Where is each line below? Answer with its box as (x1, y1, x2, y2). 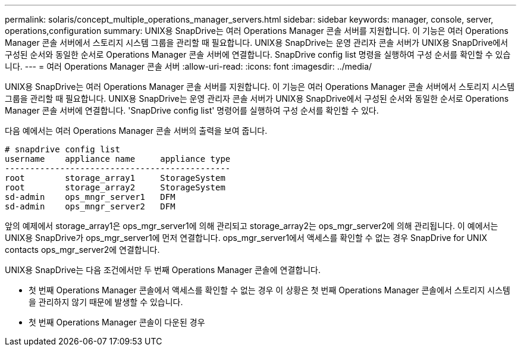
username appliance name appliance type (5, 154, 231, 164)
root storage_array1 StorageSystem (5, 173, 225, 183)
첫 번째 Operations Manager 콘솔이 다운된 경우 (29, 317, 205, 327)
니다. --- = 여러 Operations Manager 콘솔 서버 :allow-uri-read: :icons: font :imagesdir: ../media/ (5, 61, 372, 71)
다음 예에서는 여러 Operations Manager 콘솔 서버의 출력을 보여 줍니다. (5, 126, 268, 136)
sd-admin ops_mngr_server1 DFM (5, 192, 175, 202)
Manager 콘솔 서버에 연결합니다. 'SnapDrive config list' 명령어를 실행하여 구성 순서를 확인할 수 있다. (5, 105, 379, 115)
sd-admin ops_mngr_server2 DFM (5, 202, 175, 211)
